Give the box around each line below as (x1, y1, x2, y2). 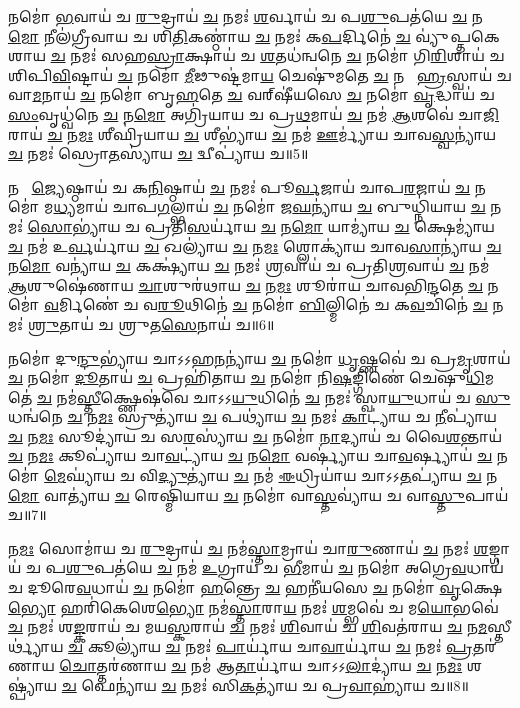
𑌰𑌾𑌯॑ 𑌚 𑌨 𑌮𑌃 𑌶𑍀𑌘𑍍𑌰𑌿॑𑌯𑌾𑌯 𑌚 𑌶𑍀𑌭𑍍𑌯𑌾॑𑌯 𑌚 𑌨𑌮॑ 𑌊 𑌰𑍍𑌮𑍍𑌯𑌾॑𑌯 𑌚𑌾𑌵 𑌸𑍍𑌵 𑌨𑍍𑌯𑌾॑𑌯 (8, 123, 496, 144)
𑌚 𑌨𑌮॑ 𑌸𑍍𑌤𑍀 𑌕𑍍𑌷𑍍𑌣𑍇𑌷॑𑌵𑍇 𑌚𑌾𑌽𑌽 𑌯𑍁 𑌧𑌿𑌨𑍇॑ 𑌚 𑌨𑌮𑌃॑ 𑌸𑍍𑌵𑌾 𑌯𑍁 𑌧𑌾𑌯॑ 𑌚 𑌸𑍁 (36, 386, 511, 407)
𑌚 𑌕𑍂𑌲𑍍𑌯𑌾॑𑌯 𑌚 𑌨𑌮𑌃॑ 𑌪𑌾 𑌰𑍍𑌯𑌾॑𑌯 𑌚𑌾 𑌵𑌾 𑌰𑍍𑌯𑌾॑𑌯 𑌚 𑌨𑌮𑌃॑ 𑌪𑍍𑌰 (68, 635, 473, 656)
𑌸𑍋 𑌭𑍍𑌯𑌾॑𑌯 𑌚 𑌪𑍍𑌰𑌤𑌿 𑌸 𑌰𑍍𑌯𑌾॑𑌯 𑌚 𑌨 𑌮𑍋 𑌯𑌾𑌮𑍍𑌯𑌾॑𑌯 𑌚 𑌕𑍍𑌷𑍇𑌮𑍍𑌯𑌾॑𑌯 (27, 215, 495, 236)
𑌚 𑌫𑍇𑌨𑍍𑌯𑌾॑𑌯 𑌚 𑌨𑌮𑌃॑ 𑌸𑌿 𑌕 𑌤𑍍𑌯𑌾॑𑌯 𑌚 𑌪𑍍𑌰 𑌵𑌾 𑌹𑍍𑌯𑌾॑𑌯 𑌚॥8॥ (61, 675, 469, 695)
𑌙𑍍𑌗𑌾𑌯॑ (488, 537, 511, 558)
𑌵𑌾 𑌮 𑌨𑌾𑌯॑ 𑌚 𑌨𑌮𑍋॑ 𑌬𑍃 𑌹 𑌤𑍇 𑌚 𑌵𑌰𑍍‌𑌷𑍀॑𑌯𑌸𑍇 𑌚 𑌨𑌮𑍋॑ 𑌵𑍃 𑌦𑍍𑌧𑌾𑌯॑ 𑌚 (8, 84, 495, 105)
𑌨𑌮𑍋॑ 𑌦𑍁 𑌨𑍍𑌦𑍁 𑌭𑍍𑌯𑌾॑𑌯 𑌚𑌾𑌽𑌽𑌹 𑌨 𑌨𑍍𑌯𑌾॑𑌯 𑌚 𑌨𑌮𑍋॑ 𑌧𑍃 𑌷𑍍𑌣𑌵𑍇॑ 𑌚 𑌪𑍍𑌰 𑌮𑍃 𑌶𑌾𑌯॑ (8, 347, 511, 368)
